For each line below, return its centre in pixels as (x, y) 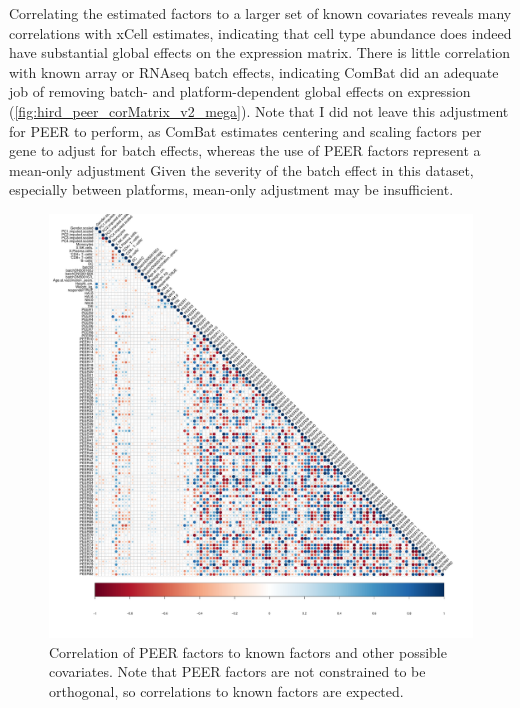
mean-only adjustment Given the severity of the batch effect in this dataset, (241, 169)
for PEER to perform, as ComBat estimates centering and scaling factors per (245, 130)
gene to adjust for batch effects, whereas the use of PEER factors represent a (245, 150)
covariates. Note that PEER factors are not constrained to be (237, 671)
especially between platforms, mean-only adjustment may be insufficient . (231, 189)
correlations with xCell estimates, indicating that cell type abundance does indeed (260, 32)
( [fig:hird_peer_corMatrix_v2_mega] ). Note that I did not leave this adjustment (259, 110)
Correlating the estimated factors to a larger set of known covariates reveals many (260, 13)
